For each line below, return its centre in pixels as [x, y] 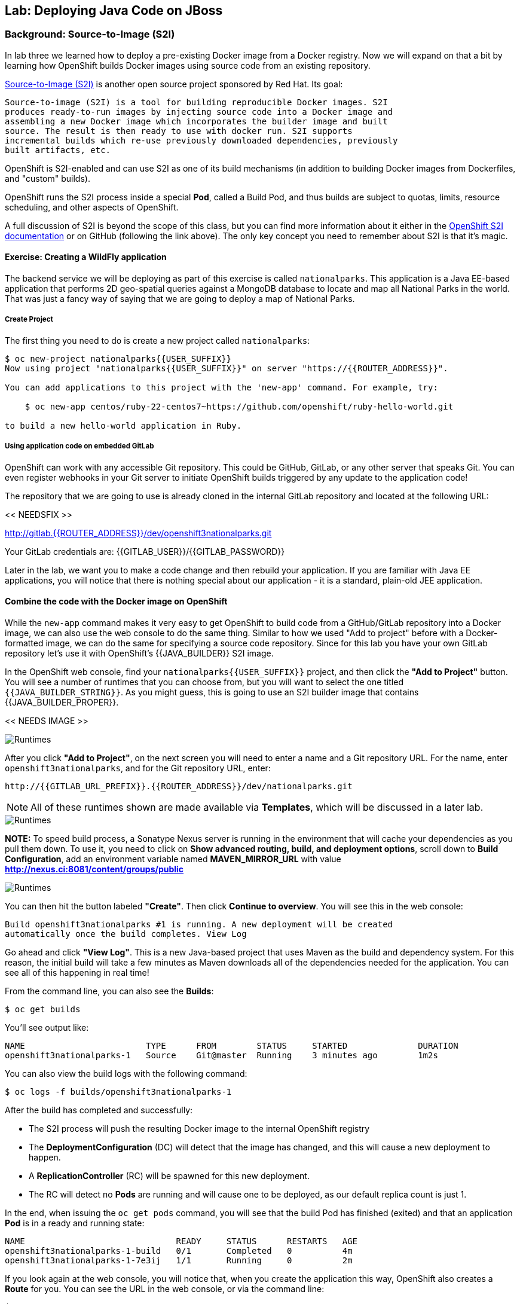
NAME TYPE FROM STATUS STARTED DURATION [232, 1045]
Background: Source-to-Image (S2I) [90, 34]
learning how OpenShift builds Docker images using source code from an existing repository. [188, 65]
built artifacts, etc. [58, 150]
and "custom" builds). [48, 178]
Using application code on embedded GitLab [79, 446]
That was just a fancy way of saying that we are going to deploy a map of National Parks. [180, 299]
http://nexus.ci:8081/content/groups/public [94, 869]
